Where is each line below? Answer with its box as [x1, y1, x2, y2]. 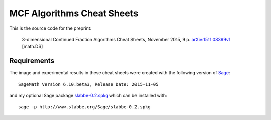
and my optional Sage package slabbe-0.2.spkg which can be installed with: [9, 93, 167, 99]
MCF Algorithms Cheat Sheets [9, 8, 139, 19]
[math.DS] [22, 43, 43, 50]
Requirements [9, 57, 55, 65]
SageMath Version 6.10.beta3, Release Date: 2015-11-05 [18, 81, 159, 87]
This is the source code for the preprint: [9, 25, 92, 31]
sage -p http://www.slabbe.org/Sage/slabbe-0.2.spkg [18, 104, 151, 110]
